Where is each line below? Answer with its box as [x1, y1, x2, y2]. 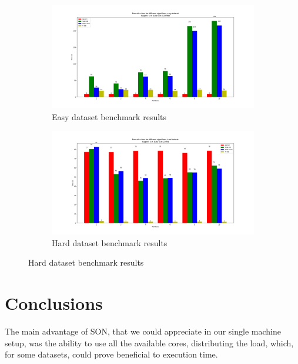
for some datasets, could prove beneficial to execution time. [5, 348, 218, 360]
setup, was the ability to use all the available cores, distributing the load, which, [5, 336, 294, 349]
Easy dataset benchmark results [52, 110, 167, 123]
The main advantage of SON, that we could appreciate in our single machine [5, 325, 281, 337]
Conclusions [5, 291, 103, 315]
